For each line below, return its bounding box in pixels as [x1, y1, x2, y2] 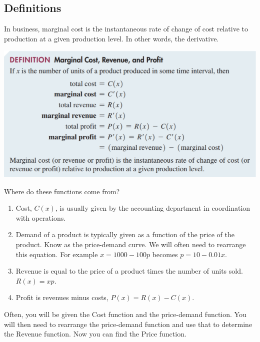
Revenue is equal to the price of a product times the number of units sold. [15, 266, 243, 276]
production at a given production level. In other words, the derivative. [4, 33, 219, 43]
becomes [152, 249, 178, 259]
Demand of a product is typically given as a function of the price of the [15, 229, 234, 240]
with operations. [15, 212, 66, 223]
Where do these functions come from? [4, 186, 120, 196]
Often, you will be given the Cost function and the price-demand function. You [4, 309, 246, 319]
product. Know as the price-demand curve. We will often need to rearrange [15, 239, 246, 249]
